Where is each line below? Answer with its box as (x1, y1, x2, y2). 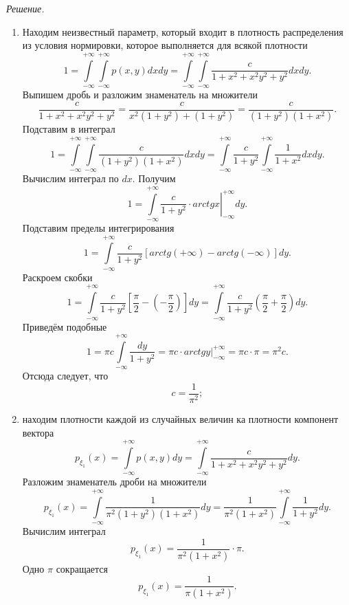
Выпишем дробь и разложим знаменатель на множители (22, 87, 258, 101)
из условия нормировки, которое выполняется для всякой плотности (22, 38, 308, 52)
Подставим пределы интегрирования (22, 221, 174, 235)
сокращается (56, 561, 109, 575)
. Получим (132, 171, 176, 186)
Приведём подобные (22, 319, 107, 333)
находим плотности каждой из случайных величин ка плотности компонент (22, 412, 338, 426)
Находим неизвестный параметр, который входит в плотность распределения (22, 24, 344, 38)
